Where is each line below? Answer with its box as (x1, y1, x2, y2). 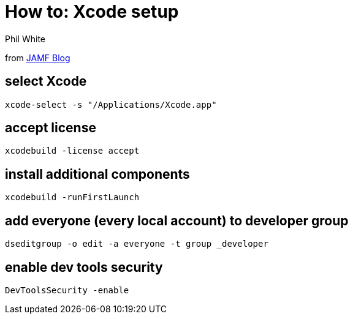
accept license (5, 120, 96, 136)
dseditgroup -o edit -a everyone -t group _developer (5, 239, 268, 249)
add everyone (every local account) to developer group (5, 212, 349, 228)
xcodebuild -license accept (5, 146, 140, 156)
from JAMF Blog (5, 52, 70, 63)
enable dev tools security (5, 259, 163, 275)
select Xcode (5, 73, 87, 89)
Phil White (5, 33, 46, 44)
